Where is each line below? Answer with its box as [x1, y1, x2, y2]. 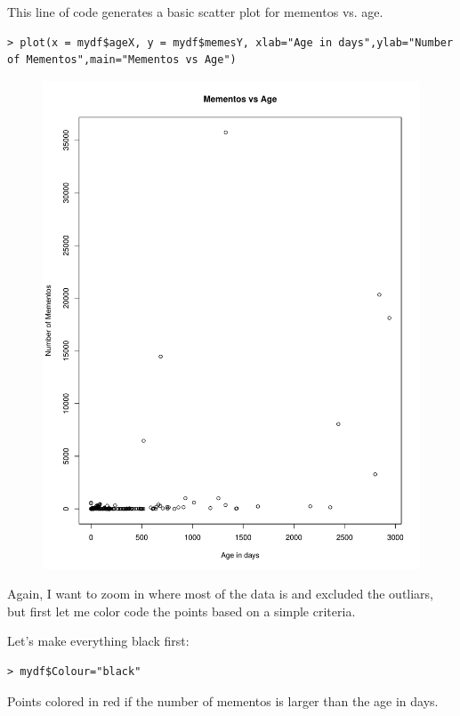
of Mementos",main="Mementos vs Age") [7, 53, 237, 67]
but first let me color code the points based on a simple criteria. [7, 601, 356, 620]
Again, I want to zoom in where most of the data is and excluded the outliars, [7, 584, 434, 603]
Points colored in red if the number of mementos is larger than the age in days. [7, 691, 439, 710]
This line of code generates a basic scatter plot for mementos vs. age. [7, 3, 383, 20]
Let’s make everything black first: [7, 632, 190, 650]
